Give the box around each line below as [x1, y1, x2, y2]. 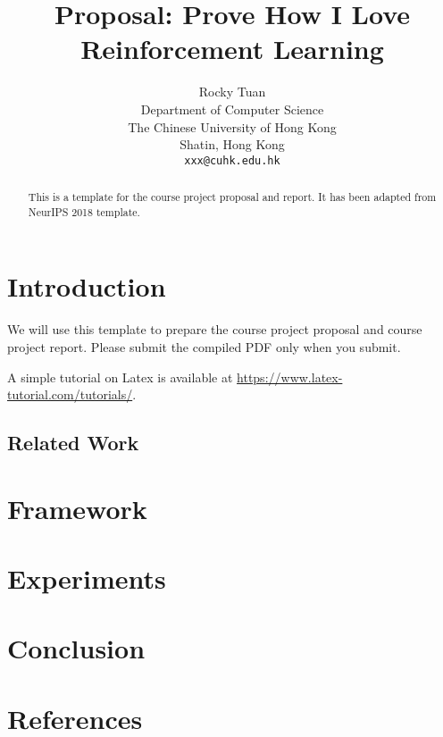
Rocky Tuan [198, 82, 266, 101]
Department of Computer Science [140, 99, 324, 118]
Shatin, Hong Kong [180, 135, 285, 154]
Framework [7, 490, 147, 526]
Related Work [7, 429, 139, 456]
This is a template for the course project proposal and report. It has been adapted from [28, 189, 437, 205]
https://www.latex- [237, 367, 343, 386]
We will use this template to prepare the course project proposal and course [7, 320, 422, 339]
